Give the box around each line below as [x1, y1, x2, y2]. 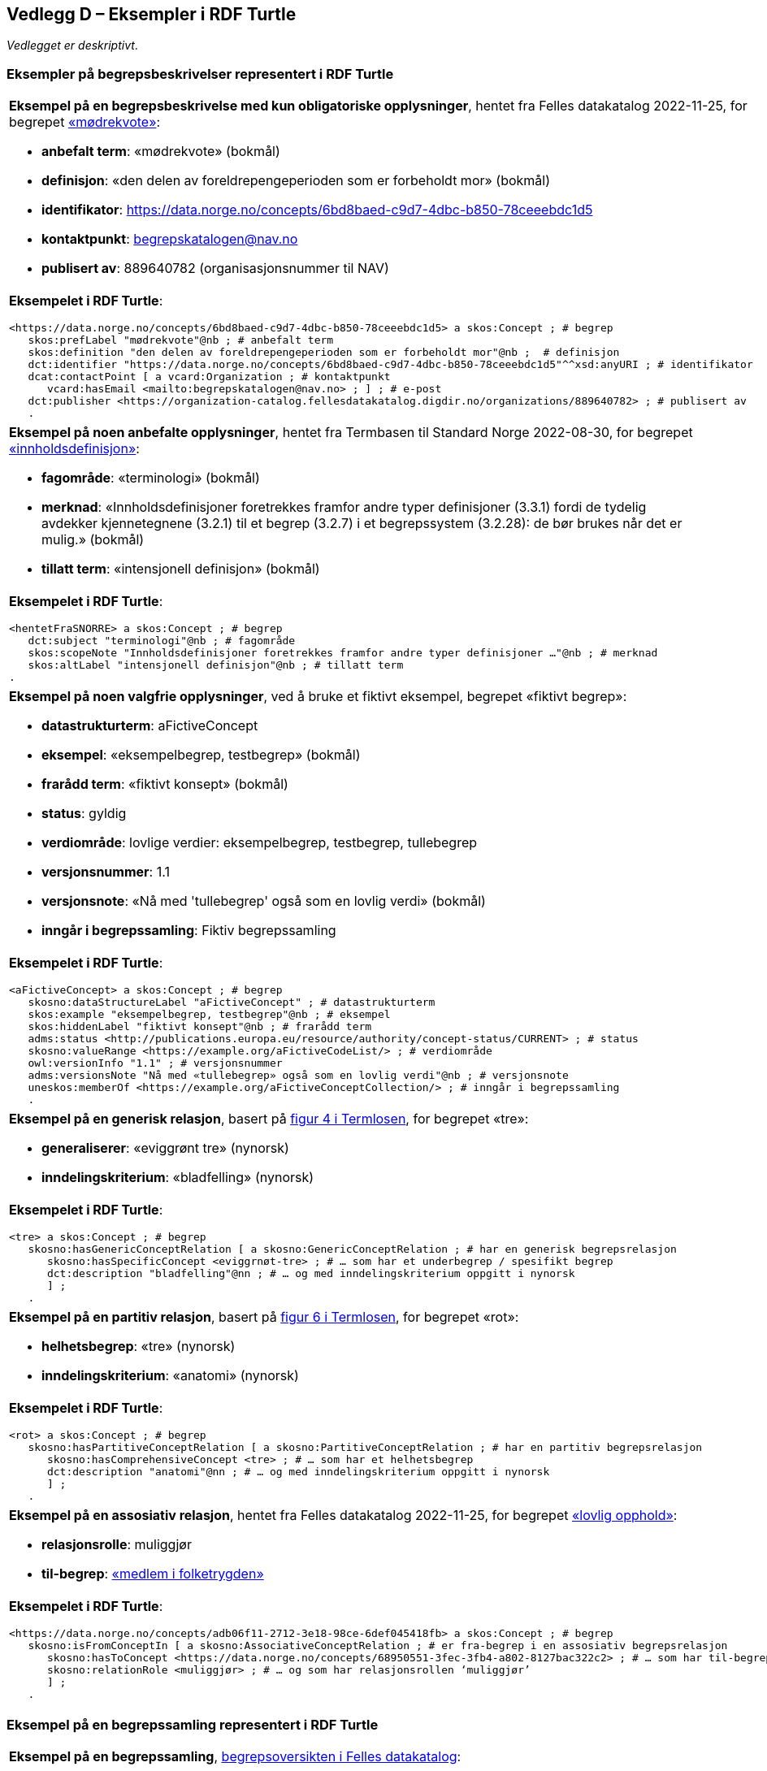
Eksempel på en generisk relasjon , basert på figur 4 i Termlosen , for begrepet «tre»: [9, 1111, 529, 1128]
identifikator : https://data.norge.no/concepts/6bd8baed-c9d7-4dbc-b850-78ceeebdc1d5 [41, 201, 593, 219]
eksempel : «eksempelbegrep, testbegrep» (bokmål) [41, 747, 361, 764]
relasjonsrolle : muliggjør [41, 1536, 192, 1553]
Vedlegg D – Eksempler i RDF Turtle [6, 4, 297, 24]
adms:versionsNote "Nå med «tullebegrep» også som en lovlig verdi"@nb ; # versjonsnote [28, 1069, 569, 1082]
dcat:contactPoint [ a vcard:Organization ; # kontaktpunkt [28, 370, 391, 383]
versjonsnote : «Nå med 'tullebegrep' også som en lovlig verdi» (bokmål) [41, 893, 486, 910]
